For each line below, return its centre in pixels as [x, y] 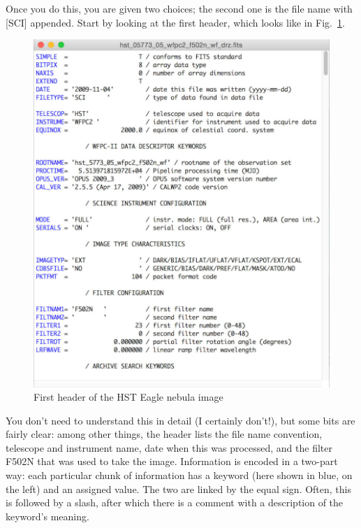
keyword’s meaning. [47, 516]
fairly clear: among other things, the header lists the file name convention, [164, 434]
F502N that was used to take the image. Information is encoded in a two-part [172, 461]
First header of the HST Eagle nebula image [128, 397]
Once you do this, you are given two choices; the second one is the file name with [179, 8]
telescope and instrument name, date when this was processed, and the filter [169, 447]
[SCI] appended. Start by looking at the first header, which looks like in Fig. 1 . [175, 22]
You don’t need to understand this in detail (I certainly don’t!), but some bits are [180, 420]
